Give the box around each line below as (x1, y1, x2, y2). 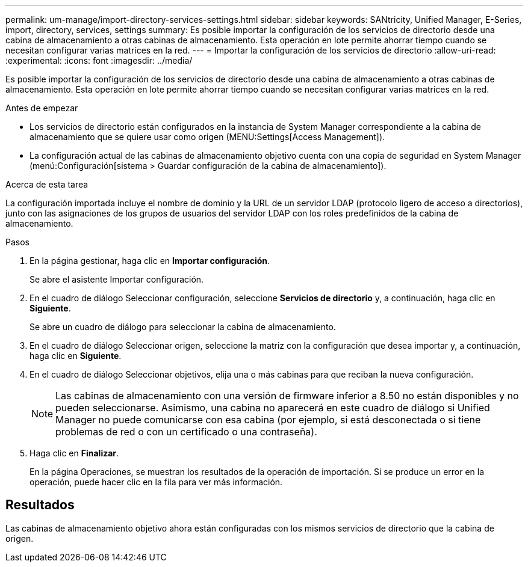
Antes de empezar (5, 103, 78, 113)
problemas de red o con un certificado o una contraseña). (55, 426, 317, 438)
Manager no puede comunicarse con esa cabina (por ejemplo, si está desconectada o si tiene (55, 414, 481, 426)
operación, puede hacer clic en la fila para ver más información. (30, 477, 283, 487)
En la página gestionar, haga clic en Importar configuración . (30, 256, 270, 266)
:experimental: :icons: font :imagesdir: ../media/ (5, 55, 193, 66)
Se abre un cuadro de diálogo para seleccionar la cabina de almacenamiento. (30, 322, 336, 332)
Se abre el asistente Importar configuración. (30, 274, 204, 284)
